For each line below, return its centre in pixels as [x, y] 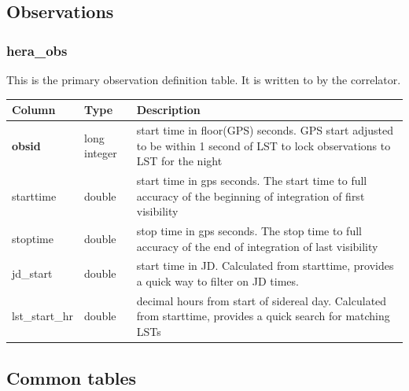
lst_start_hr [43, 316]
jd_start [32, 273]
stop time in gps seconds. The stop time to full [249, 231]
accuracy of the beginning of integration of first [251, 195]
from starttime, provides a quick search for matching [263, 316]
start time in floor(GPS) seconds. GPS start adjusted [265, 129]
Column [34, 110]
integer [101, 153]
